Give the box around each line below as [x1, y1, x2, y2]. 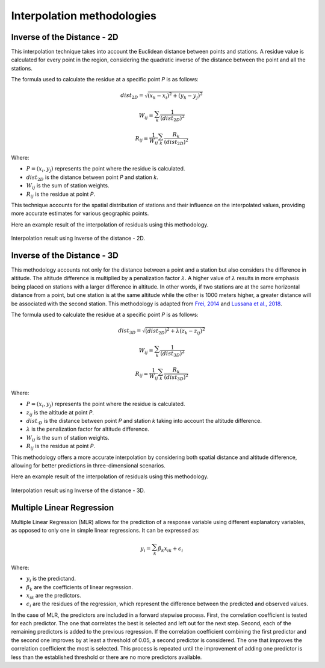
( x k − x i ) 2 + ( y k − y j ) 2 [147, 91, 203, 101]
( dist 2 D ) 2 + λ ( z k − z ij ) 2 [145, 326, 205, 336]
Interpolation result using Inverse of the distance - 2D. [11, 235, 146, 242]
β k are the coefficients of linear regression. [26, 583, 134, 592]
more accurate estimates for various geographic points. [11, 210, 149, 217]
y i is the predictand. [26, 575, 76, 584]
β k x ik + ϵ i [157, 545, 184, 554]
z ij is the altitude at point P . [26, 408, 94, 417]
